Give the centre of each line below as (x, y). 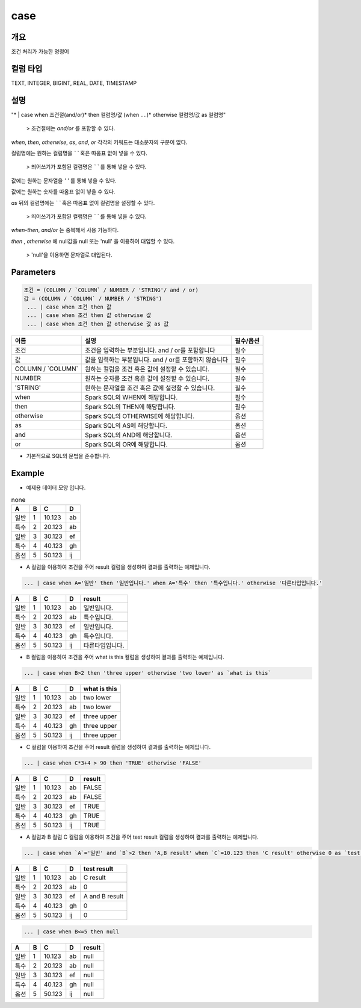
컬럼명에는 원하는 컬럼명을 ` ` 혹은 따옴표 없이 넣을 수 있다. (79, 153)
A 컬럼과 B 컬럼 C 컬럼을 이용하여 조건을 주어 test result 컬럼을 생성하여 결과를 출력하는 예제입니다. (142, 837)
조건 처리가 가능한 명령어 (40, 52)
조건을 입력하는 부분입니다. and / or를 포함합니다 (150, 350)
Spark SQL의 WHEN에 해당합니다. (131, 397)
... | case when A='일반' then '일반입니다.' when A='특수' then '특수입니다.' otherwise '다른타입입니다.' (173, 583)
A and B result (103, 897)
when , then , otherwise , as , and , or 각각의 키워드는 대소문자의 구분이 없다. (99, 142)
